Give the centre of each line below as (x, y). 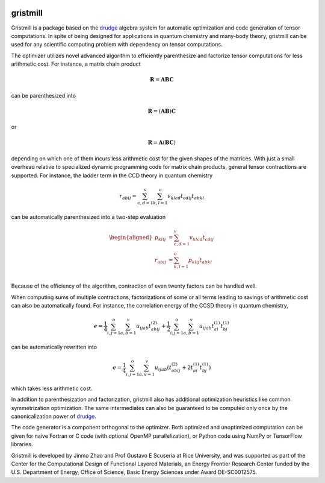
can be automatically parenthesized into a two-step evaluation (88, 216)
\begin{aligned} (131, 237)
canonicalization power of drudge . (54, 417)
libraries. (22, 444)
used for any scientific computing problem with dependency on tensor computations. (117, 45)
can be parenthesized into (44, 95)
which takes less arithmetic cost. (52, 388)
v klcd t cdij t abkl (186, 197)
